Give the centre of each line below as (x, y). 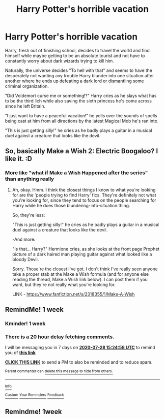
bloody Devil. (26, 259)
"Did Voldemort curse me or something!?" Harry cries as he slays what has (81, 96)
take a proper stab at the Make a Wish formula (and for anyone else (80, 274)
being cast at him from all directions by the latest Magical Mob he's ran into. (82, 121)
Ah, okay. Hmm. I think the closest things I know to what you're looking (84, 190)
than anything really (29, 179)
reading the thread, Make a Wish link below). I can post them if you (80, 279)
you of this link (20, 353)
